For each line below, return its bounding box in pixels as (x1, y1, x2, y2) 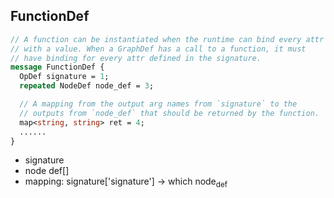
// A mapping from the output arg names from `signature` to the (19, 99, 298, 109)
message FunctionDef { (10, 62, 105, 73)
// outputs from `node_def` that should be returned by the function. (19, 108, 320, 118)
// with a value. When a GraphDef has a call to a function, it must (10, 44, 307, 54)
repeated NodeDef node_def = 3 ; (19, 81, 155, 91)
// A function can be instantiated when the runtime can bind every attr (10, 34, 325, 44)
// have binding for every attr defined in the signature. (10, 53, 262, 63)
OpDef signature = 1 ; (19, 72, 110, 82)
